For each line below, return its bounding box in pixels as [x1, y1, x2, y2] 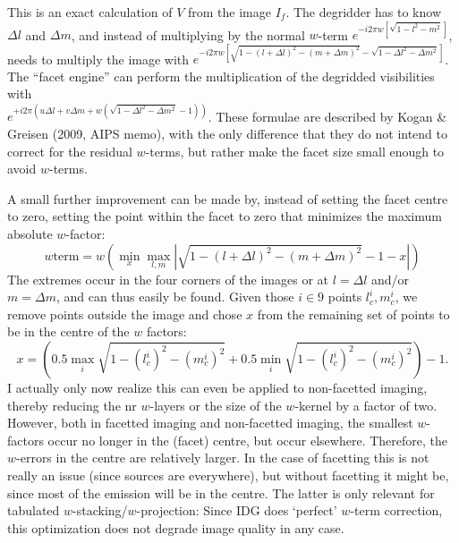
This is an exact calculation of [7, 3, 173, 21]
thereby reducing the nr [7, 395, 137, 414]
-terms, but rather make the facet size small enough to [145, 141, 445, 160]
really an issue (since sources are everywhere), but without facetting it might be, [7, 465, 449, 484]
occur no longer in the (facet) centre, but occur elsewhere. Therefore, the [47, 430, 447, 449]
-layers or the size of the [149, 395, 282, 414]
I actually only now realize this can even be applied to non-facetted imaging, [7, 378, 428, 396]
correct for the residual [7, 141, 132, 160]
